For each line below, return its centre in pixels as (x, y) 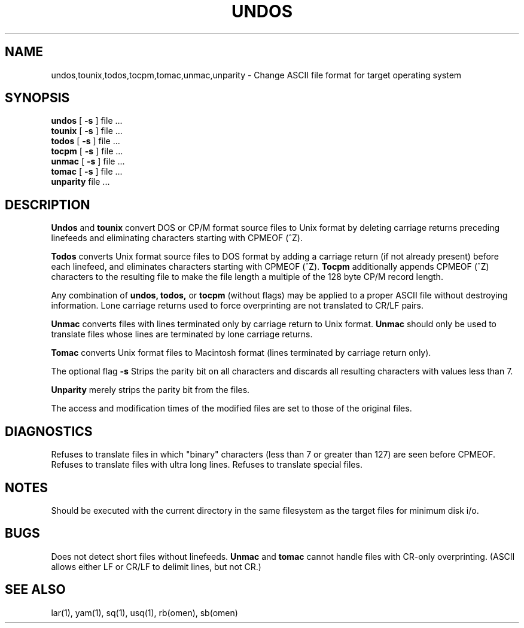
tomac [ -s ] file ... (87, 172)
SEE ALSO (35, 590)
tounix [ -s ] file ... (87, 131)
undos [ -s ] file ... (87, 121)
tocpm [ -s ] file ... (87, 151)
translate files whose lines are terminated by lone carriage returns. (182, 334)
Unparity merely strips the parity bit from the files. (150, 390)
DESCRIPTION (48, 205)
